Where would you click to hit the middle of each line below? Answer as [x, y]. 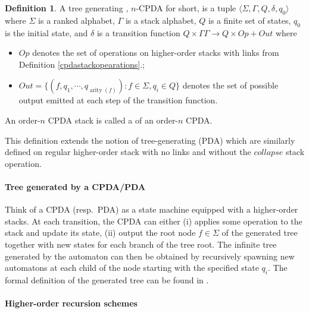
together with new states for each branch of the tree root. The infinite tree [141, 244]
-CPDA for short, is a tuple [186, 8]
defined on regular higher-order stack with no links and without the [128, 152]
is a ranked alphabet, [77, 20]
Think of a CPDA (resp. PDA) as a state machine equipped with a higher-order [152, 209]
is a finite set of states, [250, 20]
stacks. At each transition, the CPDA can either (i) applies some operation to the [154, 221]
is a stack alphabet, [161, 20]
